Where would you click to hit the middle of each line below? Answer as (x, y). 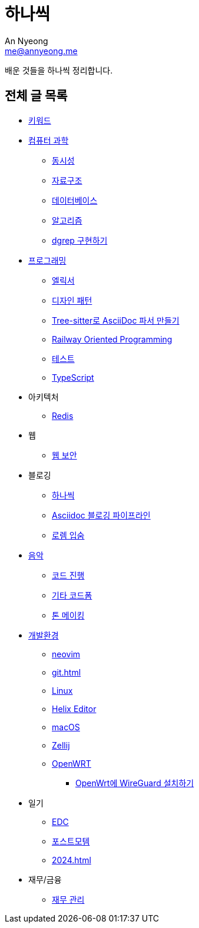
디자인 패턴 (72, 300)
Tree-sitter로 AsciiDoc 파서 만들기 (116, 320)
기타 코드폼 (72, 595)
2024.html (72, 860)
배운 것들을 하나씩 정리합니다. (59, 70)
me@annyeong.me (41, 51)
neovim (66, 654)
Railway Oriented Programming (112, 339)
